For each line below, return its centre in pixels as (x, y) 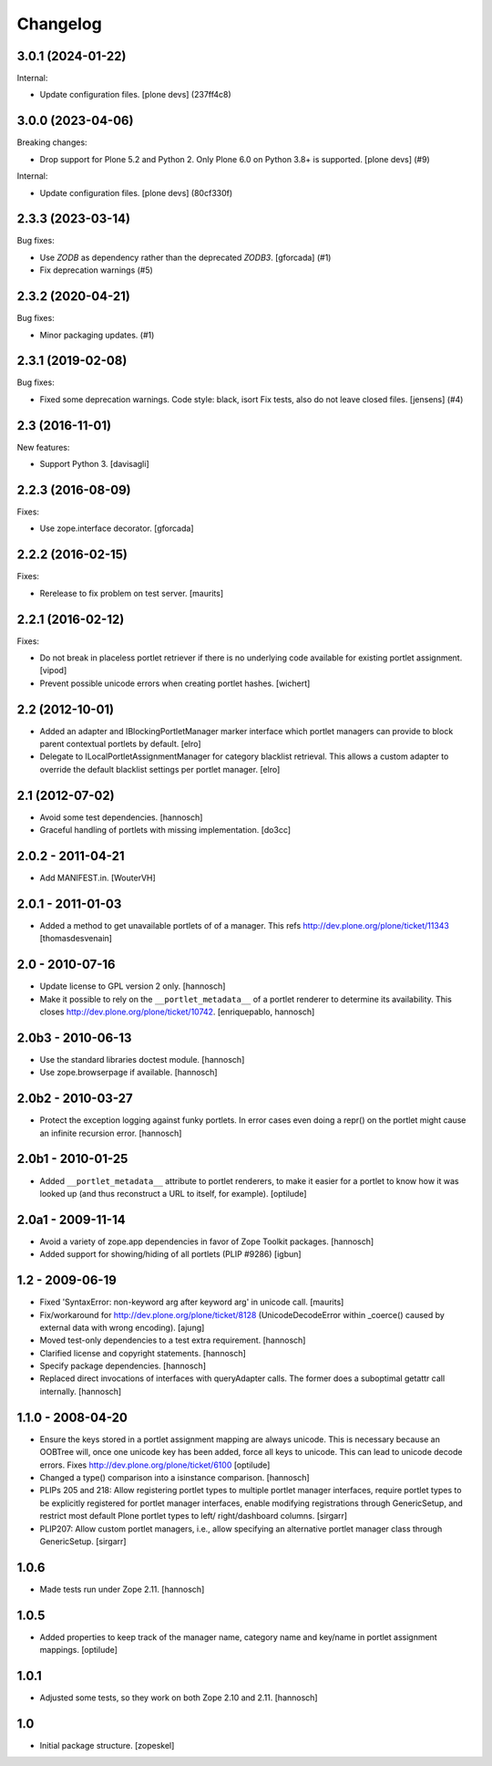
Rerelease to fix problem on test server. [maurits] (131, 593)
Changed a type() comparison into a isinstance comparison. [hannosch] (174, 1477)
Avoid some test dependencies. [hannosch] (121, 817)
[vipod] (53, 670)
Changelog (59, 24)
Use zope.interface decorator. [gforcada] (117, 528)
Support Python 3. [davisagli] (94, 464)
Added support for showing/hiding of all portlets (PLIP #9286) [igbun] (170, 1254)
